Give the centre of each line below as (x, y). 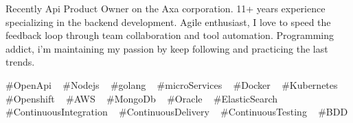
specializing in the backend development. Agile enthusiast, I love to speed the (168, 22)
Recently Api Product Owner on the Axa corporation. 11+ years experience (166, 8)
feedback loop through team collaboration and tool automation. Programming (170, 35)
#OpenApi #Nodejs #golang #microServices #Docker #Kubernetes (172, 84)
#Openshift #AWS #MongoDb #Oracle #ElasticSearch (142, 98)
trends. (20, 62)
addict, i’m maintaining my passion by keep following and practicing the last (167, 48)
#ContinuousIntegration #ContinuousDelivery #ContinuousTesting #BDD (177, 112)
